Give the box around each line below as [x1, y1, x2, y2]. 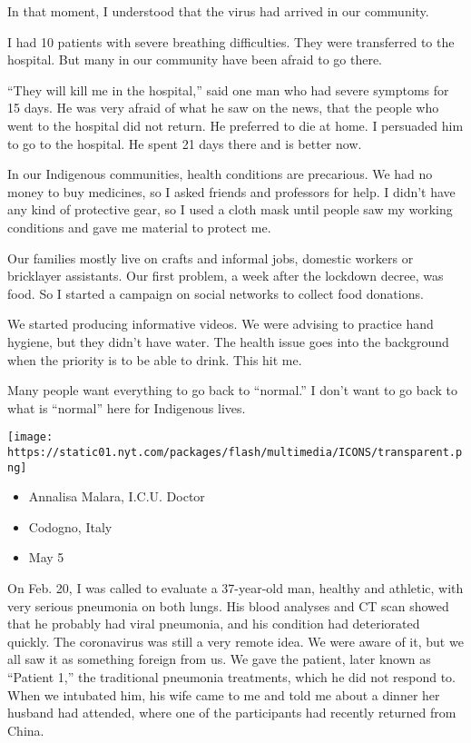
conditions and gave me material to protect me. [7, 217, 271, 236]
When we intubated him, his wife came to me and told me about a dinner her [7, 685, 440, 704]
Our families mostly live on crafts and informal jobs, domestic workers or [7, 248, 414, 267]
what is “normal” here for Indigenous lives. [7, 398, 246, 417]
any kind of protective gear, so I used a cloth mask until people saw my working [7, 200, 453, 219]
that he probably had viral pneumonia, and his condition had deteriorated [7, 614, 420, 633]
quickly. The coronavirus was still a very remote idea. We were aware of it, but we [7, 631, 464, 650]
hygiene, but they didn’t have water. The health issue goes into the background [7, 332, 449, 351]
